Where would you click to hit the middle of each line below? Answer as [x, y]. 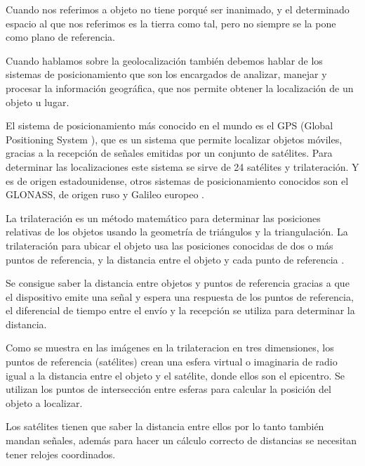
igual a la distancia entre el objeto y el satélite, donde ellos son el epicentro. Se [175, 375]
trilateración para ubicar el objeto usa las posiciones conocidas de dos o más [170, 245]
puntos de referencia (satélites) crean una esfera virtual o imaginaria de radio [172, 362]
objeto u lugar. [38, 102]
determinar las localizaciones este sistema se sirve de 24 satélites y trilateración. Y [182, 166]
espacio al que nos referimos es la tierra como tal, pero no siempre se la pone [171, 23]
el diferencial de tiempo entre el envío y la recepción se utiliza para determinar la [180, 310]
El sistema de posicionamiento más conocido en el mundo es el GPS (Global [170, 125]
